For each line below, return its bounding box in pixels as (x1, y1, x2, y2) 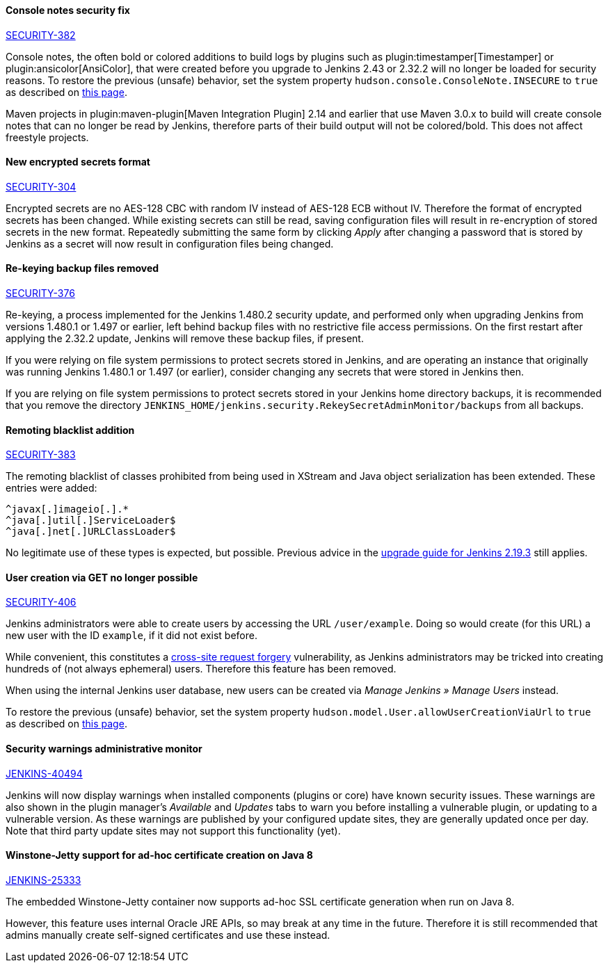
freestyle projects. (6, 131, 89, 143)
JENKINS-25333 (6, 873, 81, 886)
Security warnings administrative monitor (6, 743, 202, 755)
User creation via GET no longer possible (6, 571, 198, 583)
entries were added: (6, 482, 97, 494)
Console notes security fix (6, 4, 130, 16)
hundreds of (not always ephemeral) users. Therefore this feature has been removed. (6, 663, 397, 675)
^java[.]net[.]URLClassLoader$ (6, 526, 176, 538)
